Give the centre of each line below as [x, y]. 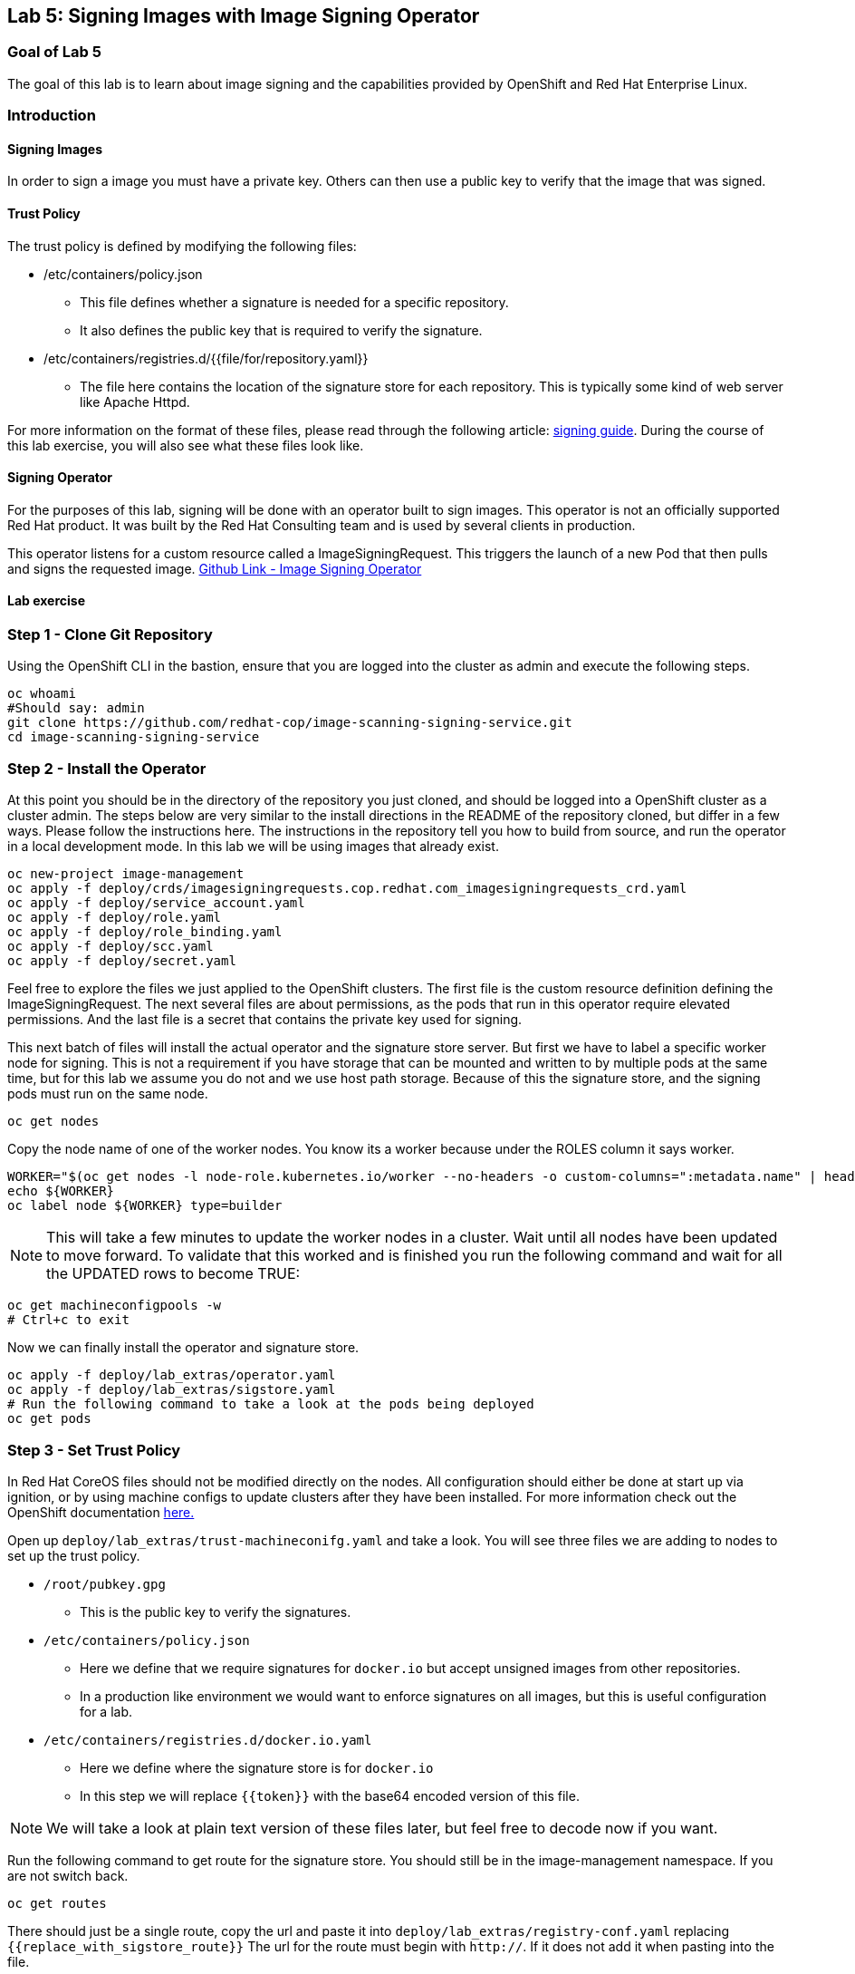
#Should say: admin [76, 708]
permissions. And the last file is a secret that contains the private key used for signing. [265, 1020]
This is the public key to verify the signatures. [216, 1611]
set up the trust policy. [74, 1555]
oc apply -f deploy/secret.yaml [122, 961]
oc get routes [57, 1903]
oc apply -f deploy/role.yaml [115, 918]
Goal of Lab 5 [54, 52]
